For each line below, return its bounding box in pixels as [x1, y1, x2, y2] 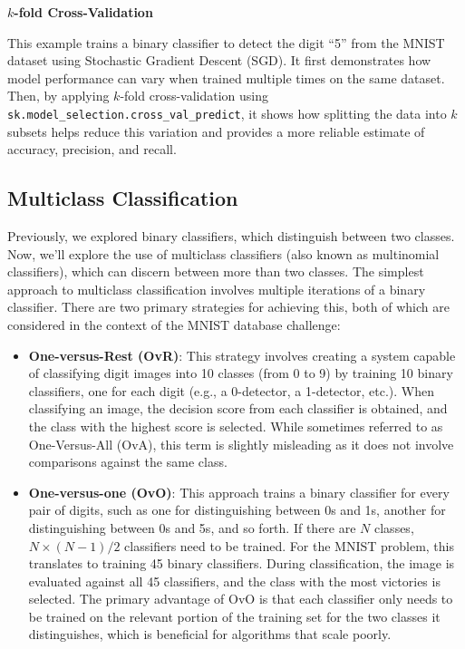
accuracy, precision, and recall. [7, 140, 177, 159]
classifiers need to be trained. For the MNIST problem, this [124, 536, 455, 555]
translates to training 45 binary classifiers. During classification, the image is [28, 554, 455, 573]
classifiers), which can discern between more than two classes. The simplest [7, 262, 424, 281]
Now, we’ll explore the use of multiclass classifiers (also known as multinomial [7, 244, 440, 263]
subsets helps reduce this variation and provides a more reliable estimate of [7, 121, 425, 140]
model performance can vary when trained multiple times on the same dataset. [7, 68, 445, 87]
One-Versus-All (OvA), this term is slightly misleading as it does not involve [28, 434, 454, 453]
